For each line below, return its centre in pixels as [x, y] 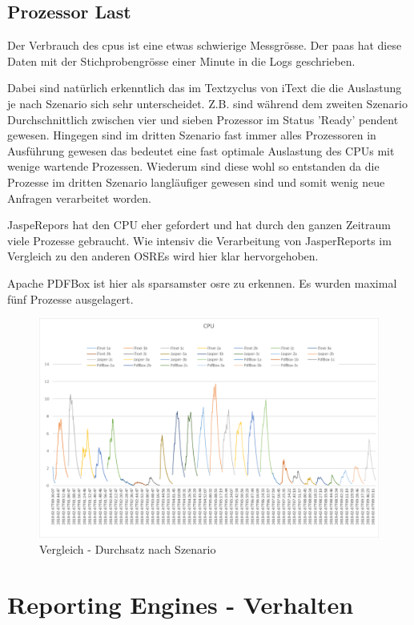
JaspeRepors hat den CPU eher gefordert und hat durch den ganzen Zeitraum [199, 225]
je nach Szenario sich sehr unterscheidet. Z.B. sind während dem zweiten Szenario [207, 103]
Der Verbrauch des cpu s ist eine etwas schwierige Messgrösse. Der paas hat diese [205, 45]
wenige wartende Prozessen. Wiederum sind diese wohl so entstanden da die [193, 166]
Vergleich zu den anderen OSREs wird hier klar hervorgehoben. [163, 256]
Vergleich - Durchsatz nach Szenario [128, 548]
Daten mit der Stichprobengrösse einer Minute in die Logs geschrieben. [181, 60]
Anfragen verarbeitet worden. [79, 198]
